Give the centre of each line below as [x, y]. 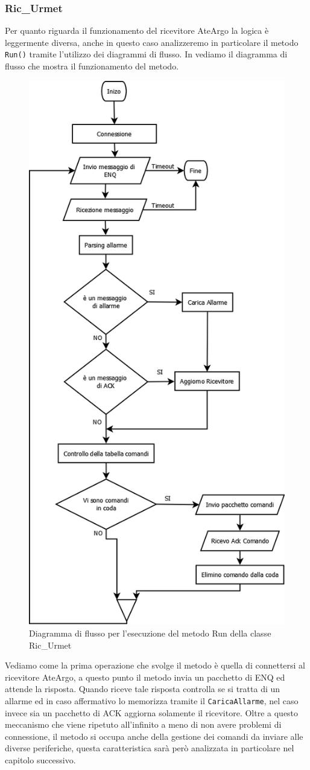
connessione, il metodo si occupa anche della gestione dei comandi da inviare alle [154, 736]
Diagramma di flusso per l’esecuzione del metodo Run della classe [150, 633]
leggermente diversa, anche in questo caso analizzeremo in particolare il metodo [152, 42]
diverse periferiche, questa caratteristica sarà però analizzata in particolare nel [150, 748]
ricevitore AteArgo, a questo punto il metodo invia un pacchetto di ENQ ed [145, 677]
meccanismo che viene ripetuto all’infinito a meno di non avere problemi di [143, 724]
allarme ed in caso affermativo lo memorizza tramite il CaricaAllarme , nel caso [152, 700]
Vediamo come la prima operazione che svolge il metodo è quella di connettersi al [155, 665]
